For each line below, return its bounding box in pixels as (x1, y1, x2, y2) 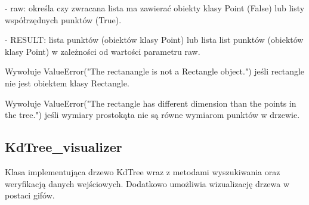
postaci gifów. (5, 189, 55, 201)
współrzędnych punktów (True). (5, 13, 122, 26)
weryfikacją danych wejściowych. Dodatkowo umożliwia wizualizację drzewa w (5, 177, 290, 190)
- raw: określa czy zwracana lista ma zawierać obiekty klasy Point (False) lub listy (5, 2, 305, 14)
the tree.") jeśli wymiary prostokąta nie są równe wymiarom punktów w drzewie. (5, 108, 300, 121)
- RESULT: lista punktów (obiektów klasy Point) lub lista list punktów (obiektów (5, 33, 304, 46)
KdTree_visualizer (5, 138, 122, 156)
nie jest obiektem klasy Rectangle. (5, 76, 129, 89)
